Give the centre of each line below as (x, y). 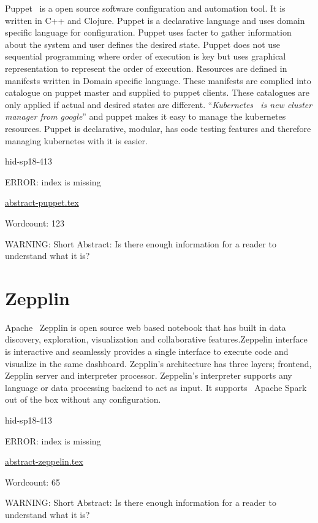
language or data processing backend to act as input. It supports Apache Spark (156, 387)
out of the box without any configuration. (83, 399)
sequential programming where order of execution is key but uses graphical (146, 56)
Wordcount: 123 (35, 223)
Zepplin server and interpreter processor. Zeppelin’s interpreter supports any (149, 375)
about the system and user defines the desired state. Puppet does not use (142, 44)
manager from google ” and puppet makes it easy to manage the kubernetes (146, 116)
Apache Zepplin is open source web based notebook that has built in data (146, 327)
